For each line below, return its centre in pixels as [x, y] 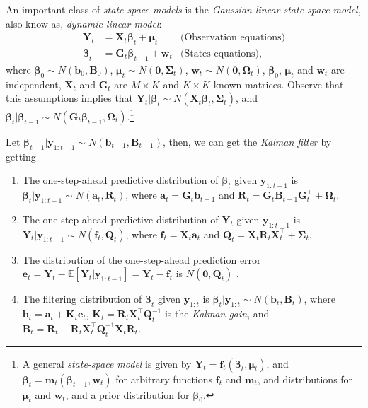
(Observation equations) [232, 38]
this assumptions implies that [70, 98]
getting [21, 156]
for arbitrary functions [164, 379]
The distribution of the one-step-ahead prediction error [142, 259]
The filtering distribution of [82, 299]
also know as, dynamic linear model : [84, 23]
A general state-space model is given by [107, 363]
